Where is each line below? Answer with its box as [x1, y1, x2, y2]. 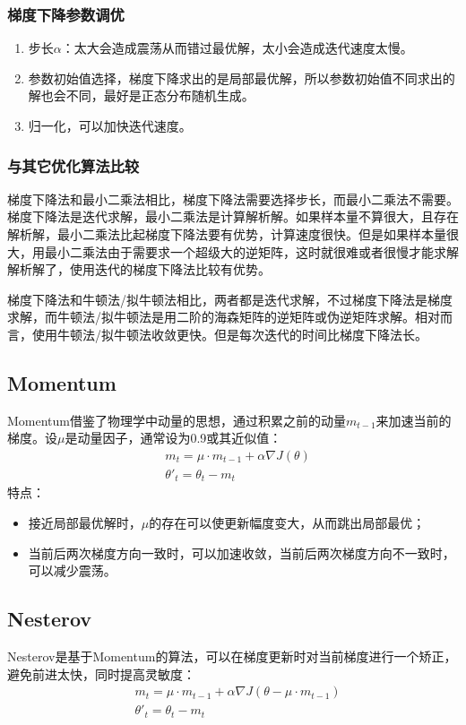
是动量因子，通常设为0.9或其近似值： [65, 428, 282, 447]
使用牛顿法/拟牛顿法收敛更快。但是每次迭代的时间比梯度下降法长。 [31, 324, 427, 343]
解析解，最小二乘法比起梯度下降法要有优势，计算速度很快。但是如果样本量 [7, 225, 446, 243]
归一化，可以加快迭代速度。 [28, 117, 192, 134]
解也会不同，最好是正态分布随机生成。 [28, 86, 255, 105]
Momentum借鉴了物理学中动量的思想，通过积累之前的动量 [7, 410, 346, 429]
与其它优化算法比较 [7, 154, 140, 177]
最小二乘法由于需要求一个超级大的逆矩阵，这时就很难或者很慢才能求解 [44, 242, 459, 261]
